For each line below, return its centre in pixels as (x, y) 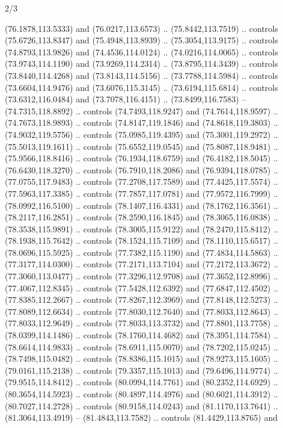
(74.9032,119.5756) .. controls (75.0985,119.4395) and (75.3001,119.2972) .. (141, 134)
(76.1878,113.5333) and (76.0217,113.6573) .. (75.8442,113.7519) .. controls (141, 28)
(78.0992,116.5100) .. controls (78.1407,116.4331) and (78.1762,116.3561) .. (141, 205)
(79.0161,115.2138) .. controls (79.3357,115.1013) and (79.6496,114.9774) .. (141, 370)
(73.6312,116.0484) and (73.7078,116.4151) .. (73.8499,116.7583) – (126, 99)
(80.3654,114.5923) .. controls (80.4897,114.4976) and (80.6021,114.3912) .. (141, 394)
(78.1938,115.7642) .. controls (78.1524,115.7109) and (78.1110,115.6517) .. (141, 240)
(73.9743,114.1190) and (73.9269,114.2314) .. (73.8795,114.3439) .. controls (141, 64)
